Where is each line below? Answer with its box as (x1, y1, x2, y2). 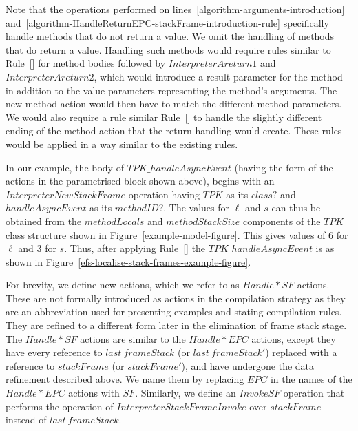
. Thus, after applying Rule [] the (64, 241, 206, 255)
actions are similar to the (80, 331, 186, 346)
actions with (68, 386, 120, 400)
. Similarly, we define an (135, 386, 236, 400)
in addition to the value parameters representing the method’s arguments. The (6, 83, 337, 97)
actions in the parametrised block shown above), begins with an (6, 174, 275, 188)
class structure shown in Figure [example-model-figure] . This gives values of (6, 227, 326, 242)
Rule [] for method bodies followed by (6, 56, 166, 70)
